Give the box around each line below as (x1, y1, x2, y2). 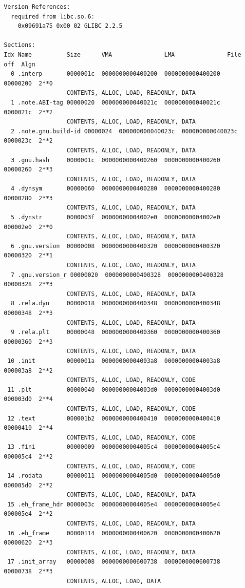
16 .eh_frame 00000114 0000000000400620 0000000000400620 (7, 529, 220, 537)
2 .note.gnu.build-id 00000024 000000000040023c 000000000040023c (11, 127, 238, 135)
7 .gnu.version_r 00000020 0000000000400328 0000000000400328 (11, 271, 224, 278)
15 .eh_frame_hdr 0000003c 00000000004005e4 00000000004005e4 (7, 501, 220, 508)
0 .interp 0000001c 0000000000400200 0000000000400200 (11, 70, 220, 78)
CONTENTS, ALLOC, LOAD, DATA (66, 577, 161, 585)
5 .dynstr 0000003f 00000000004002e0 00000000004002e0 (11, 214, 220, 221)
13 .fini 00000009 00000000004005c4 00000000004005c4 (7, 443, 220, 451)
